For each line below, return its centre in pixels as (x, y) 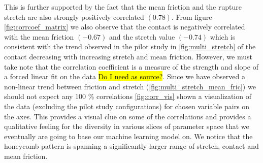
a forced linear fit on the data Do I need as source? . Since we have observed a (125, 76)
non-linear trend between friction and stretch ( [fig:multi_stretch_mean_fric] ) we (130, 86)
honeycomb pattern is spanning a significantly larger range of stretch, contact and (131, 146)
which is (223, 36)
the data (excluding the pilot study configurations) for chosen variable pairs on (127, 106)
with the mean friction (39, 36)
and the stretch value (142, 36)
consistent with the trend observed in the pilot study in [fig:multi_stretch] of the (130, 46)
